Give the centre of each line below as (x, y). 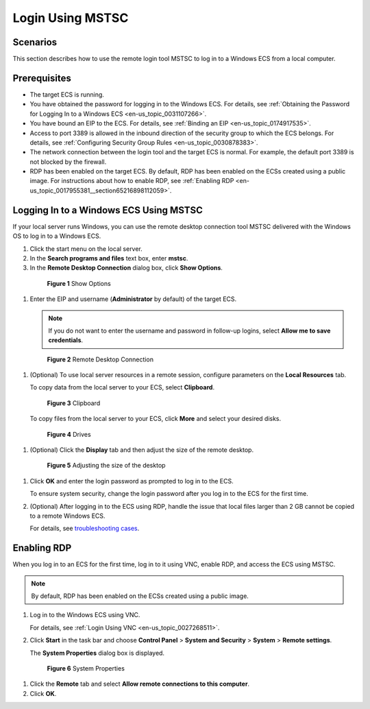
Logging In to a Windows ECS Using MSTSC (108, 210)
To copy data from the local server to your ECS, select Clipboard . (122, 387)
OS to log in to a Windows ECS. (57, 236)
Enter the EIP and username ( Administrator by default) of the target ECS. (133, 299)
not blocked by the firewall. (68, 162)
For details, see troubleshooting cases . (85, 529)
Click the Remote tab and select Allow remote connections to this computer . (140, 684)
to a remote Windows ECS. (67, 516)
